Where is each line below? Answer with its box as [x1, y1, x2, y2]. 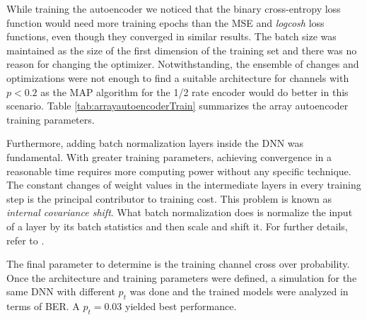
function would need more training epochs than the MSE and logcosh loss [6, 15, 325, 30]
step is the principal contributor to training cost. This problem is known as [6, 191, 332, 206]
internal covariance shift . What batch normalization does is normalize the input [6, 205, 353, 220]
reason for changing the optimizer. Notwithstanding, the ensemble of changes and [6, 57, 359, 71]
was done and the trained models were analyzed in [129, 284, 349, 299]
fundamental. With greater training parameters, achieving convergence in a [6, 149, 332, 164]
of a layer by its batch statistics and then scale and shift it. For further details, [6, 218, 348, 233]
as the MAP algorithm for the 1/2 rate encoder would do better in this [40, 84, 349, 99]
